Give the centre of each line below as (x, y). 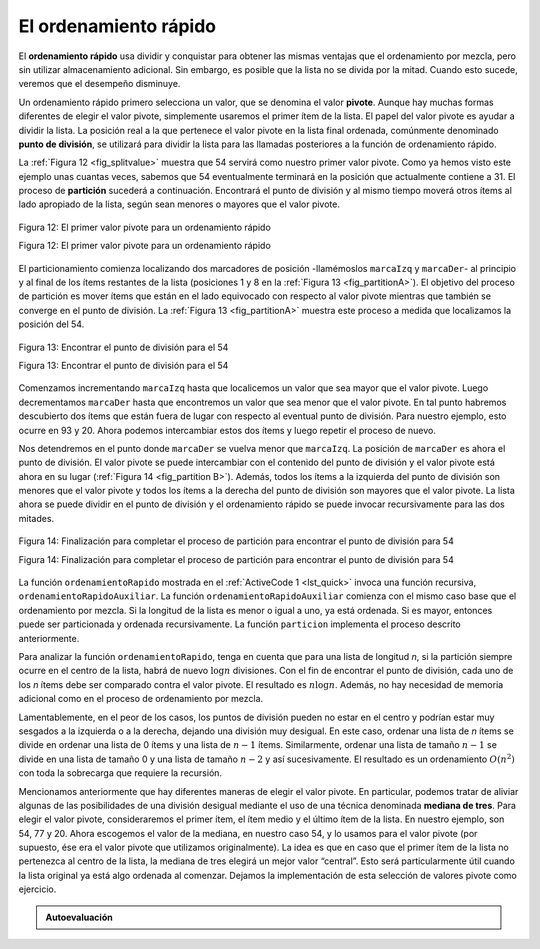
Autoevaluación (79, 917)
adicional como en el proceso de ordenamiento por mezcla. (141, 699)
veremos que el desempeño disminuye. (99, 84)
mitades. (36, 518)
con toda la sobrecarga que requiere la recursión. (120, 773)
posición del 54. (51, 324)
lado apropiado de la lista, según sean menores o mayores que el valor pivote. (179, 204)
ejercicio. (37, 889)
